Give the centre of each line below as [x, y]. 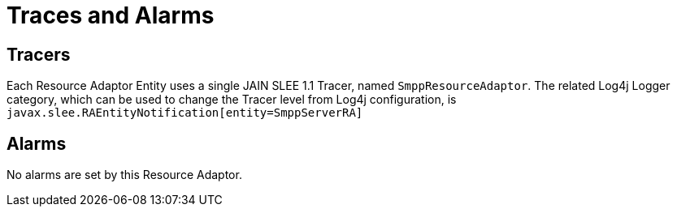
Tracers [39, 54]
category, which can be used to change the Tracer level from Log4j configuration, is [232, 100]
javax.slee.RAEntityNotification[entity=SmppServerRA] [185, 113]
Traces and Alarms [111, 15]
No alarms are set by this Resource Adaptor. [124, 175]
